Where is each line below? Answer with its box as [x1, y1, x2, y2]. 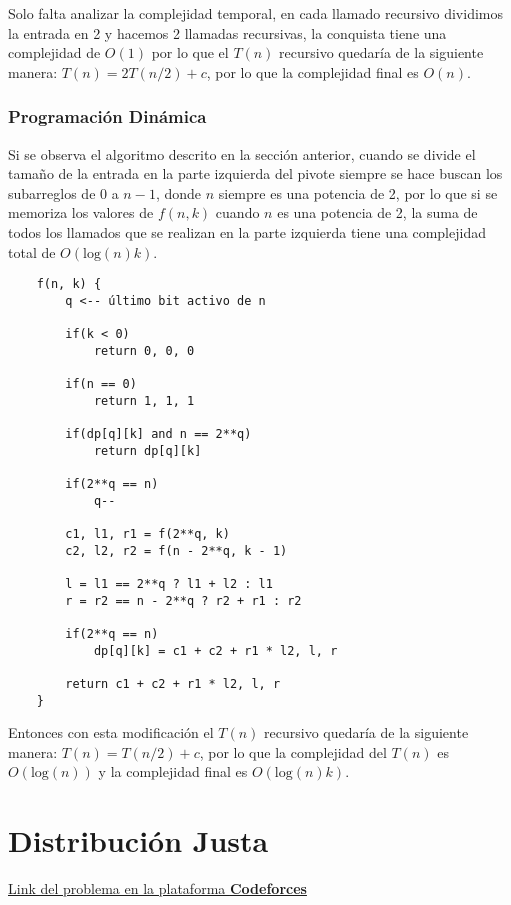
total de [8, 241, 56, 262]
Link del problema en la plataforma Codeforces [8, 878, 307, 899]
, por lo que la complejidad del [199, 741, 387, 762]
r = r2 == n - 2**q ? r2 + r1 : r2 [65, 593, 302, 608]
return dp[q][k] [93, 443, 202, 458]
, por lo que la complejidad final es [206, 61, 419, 82]
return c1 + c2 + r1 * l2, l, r [65, 676, 281, 691]
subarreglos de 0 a [8, 182, 119, 203]
